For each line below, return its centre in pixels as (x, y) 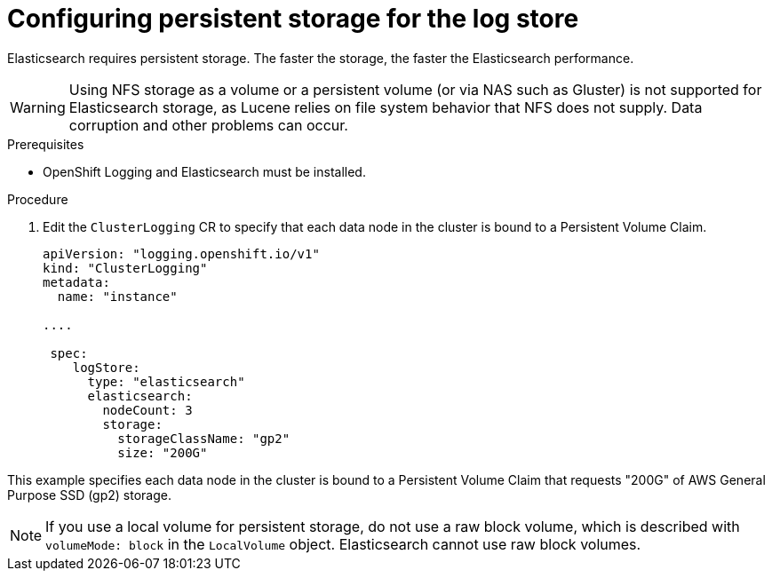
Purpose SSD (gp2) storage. (90, 495)
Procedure (38, 199)
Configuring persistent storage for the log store (293, 19)
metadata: (76, 282)
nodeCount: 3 (147, 410)
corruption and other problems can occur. (208, 125)
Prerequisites (46, 144)
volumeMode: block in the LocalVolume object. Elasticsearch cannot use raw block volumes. (343, 544)
